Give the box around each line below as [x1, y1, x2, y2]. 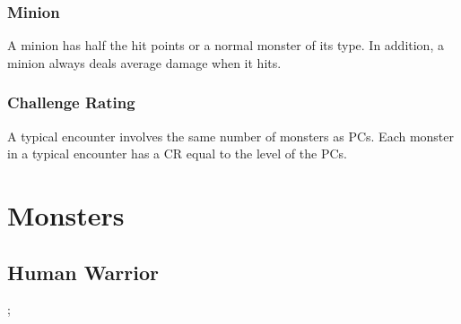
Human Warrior [7, 258, 159, 286]
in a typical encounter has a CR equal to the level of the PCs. [7, 144, 347, 163]
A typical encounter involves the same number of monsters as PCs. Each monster [7, 126, 455, 145]
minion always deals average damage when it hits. [7, 53, 282, 72]
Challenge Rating [7, 91, 135, 114]
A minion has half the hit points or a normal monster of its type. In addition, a [7, 36, 444, 55]
